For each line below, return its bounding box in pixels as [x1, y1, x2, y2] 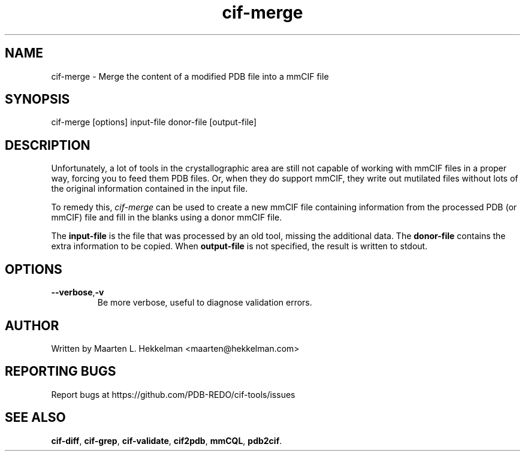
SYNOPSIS [5, 92, 70, 107]
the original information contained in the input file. [51, 183, 248, 194]
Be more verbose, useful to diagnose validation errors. [97, 297, 312, 308]
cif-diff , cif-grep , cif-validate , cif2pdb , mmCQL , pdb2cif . [51, 435, 282, 446]
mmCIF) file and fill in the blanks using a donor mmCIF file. [51, 212, 282, 223]
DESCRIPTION [5, 137, 90, 153]
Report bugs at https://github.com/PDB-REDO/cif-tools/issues [51, 389, 295, 400]
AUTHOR [5, 318, 59, 333]
